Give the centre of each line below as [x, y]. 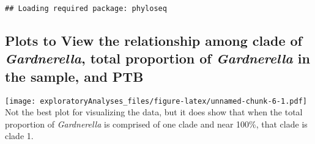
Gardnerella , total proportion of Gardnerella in [157, 58]
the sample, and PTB [74, 76]
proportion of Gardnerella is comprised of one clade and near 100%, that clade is [156, 124]
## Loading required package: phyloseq [86, 9]
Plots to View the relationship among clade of [154, 41]
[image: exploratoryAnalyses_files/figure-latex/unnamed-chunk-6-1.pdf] [156, 101]
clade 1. [19, 136]
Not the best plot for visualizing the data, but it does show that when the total [154, 112]
